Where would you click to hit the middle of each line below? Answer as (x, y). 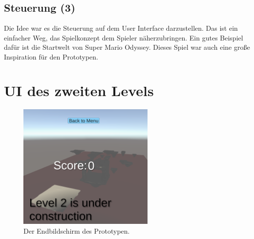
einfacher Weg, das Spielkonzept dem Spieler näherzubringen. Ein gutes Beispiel (124, 37)
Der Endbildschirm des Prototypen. (77, 230)
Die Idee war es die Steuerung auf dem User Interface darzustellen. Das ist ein (121, 28)
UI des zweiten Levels (79, 90)
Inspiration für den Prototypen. (51, 56)
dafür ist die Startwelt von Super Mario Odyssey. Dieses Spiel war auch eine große (127, 47)
